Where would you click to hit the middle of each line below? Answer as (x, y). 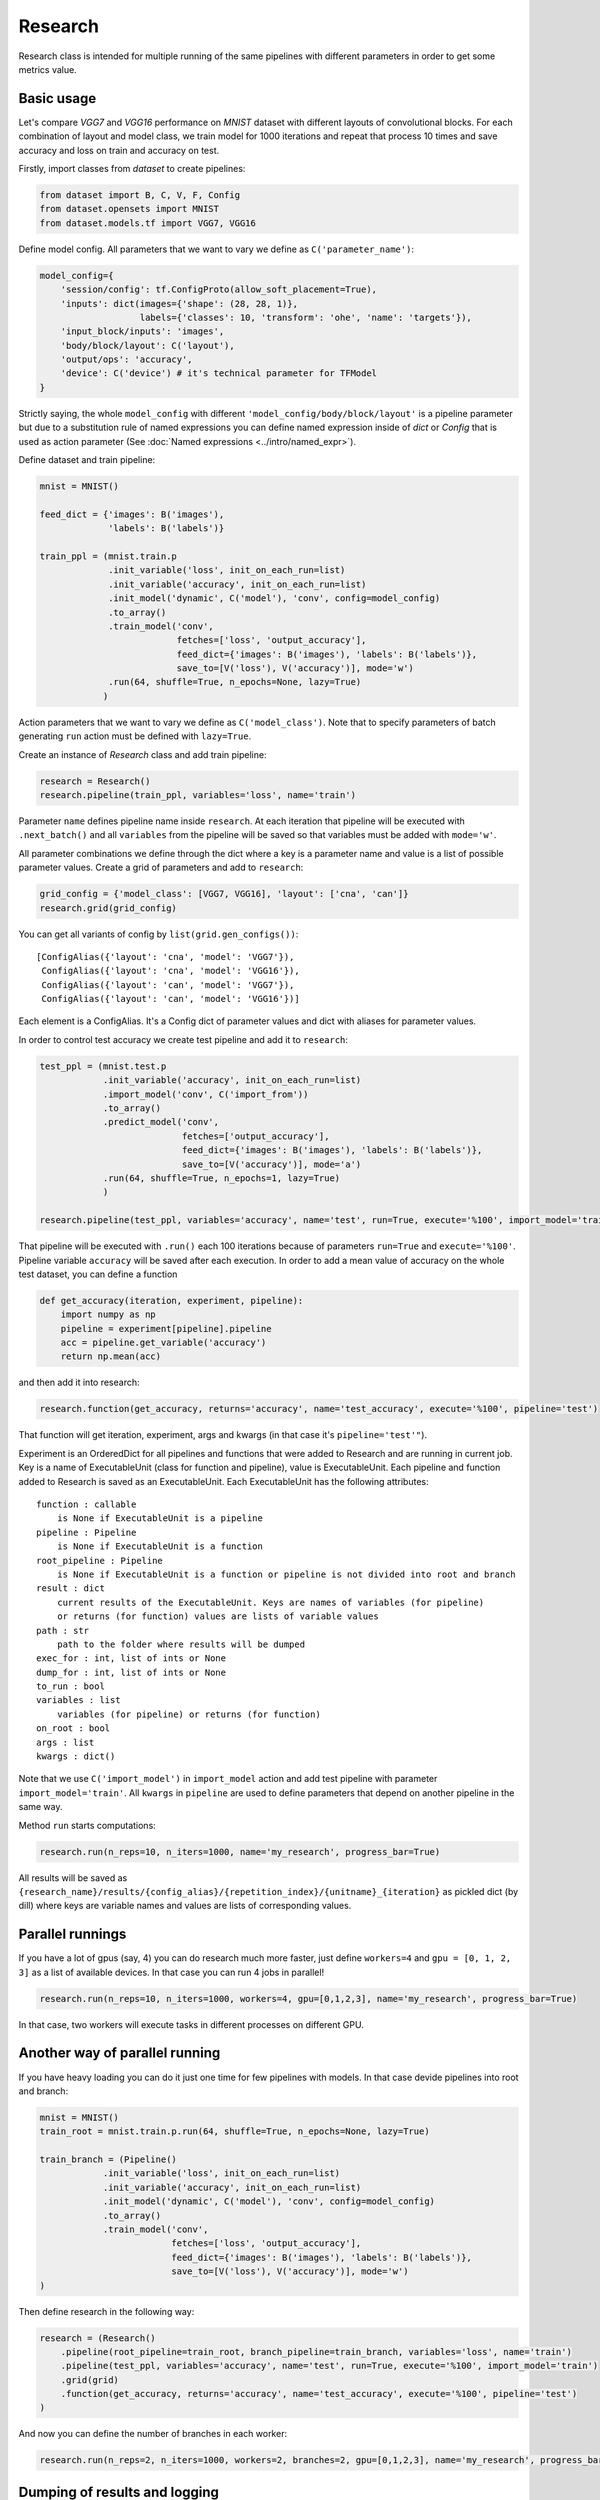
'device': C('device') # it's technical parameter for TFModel (219, 373)
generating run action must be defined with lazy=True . (135, 736)
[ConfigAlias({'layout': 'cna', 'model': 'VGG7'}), (165, 956)
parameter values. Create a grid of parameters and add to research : (161, 867)
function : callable (86, 1504)
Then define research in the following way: (106, 2311)
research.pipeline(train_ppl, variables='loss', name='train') (198, 795)
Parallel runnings (72, 1934)
